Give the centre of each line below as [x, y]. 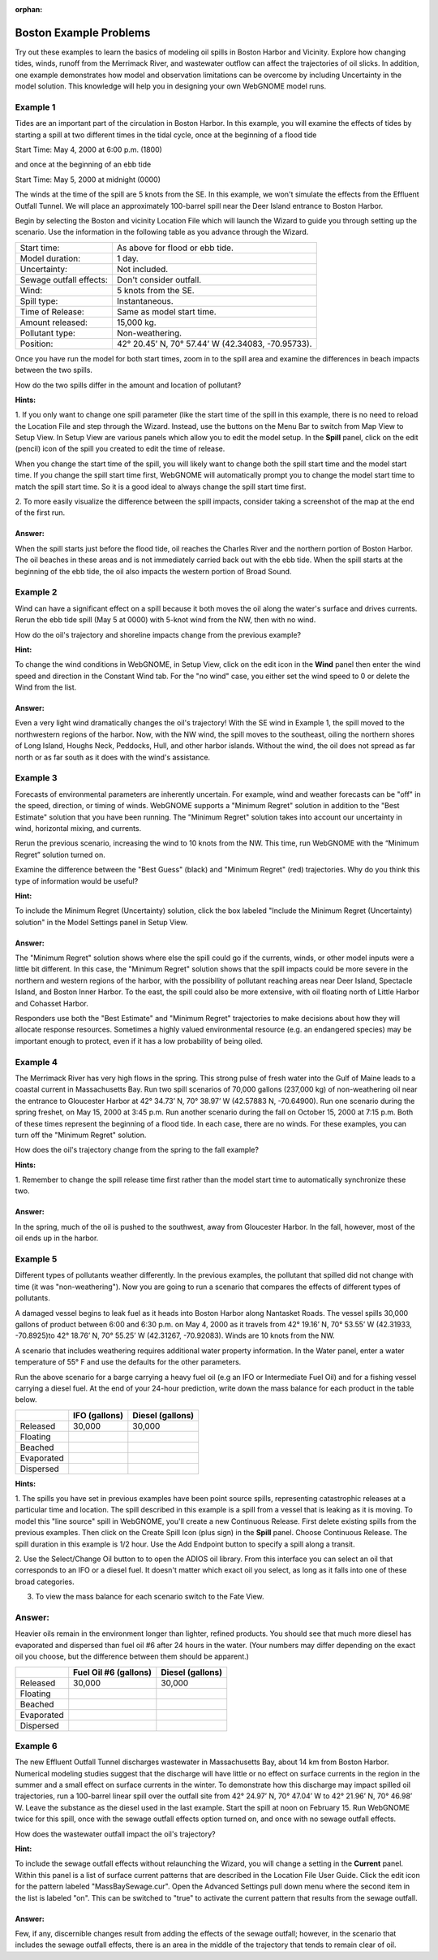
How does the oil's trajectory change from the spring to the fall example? [137, 1150]
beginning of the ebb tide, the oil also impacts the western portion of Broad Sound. [153, 571]
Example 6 [36, 1746]
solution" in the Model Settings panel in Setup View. [101, 922]
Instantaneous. [145, 301]
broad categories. [45, 1581]
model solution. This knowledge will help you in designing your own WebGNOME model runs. [171, 86]
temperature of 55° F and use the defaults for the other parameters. [128, 1362]
